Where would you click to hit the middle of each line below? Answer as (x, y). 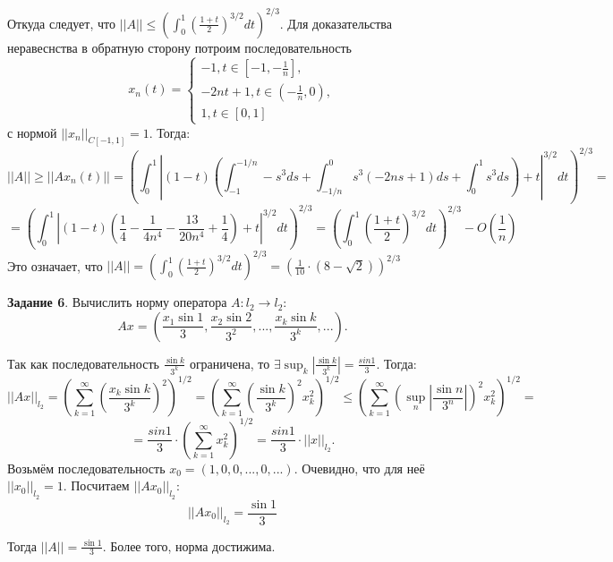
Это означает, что (55, 265)
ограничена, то (230, 363)
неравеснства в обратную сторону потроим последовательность (179, 47)
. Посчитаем (96, 485)
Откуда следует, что (61, 23)
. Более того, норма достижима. (189, 545)
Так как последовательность (83, 363)
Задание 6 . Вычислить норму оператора (117, 302)
